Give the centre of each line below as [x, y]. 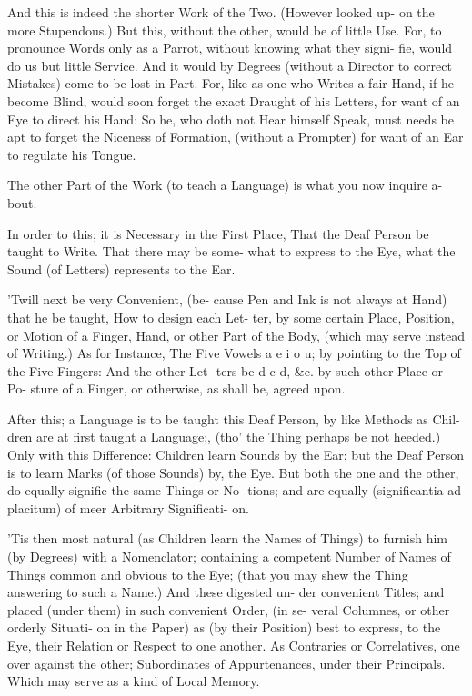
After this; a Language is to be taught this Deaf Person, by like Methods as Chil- [234, 418]
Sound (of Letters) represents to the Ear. [121, 268]
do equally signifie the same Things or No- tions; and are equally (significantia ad [235, 490]
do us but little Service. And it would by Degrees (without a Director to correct [230, 65]
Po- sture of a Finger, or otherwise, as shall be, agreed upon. [176, 388]
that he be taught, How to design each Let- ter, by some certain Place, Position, [231, 317]
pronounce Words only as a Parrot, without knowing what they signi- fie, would [230, 48]
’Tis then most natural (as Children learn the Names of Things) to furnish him [228, 538]
